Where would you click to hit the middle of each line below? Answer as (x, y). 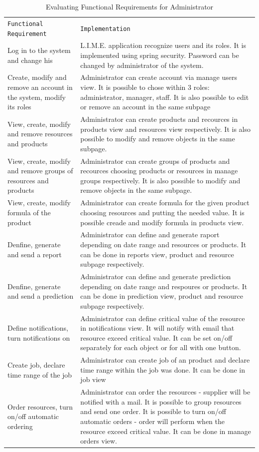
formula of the (29, 212)
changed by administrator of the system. (142, 65)
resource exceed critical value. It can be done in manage (166, 431)
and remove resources (40, 134)
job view (93, 379)
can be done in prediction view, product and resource (162, 296)
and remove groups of (40, 171)
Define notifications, (38, 328)
